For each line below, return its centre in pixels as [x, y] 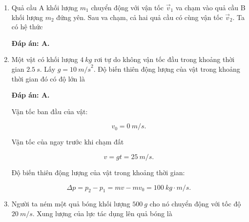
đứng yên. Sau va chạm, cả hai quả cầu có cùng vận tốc [140, 17]
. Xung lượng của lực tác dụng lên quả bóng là [102, 213]
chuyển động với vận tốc [127, 7]
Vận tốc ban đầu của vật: [50, 111]
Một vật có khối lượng [45, 59]
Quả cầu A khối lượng [45, 7]
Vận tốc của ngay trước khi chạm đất [68, 142]
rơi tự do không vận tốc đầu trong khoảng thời [164, 59]
